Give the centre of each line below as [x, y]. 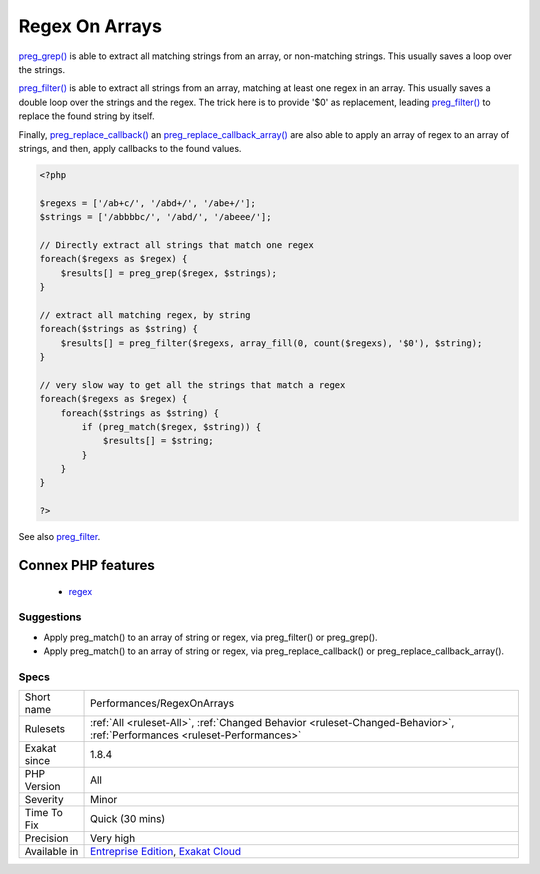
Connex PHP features [86, 565]
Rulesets [44, 729]
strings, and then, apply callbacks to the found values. [130, 148]
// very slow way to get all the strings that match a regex [192, 384]
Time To [44, 813]
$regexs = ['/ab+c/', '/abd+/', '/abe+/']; [148, 203]
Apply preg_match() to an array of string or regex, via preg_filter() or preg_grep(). [211, 637]
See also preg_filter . [59, 537]
